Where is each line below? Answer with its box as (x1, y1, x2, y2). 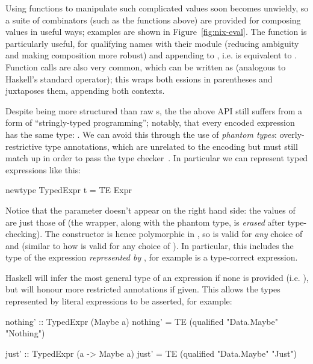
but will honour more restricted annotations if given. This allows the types (5, 283, 280, 295)
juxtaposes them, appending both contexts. (5, 84, 165, 97)
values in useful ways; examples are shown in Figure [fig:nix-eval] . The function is (5, 25, 307, 38)
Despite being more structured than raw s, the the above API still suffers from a (5, 104, 302, 117)
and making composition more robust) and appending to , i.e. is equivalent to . (5, 49, 297, 61)
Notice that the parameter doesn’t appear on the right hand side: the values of (5, 203, 296, 216)
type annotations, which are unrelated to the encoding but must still (45, 140, 298, 152)
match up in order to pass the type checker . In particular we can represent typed (5, 152, 308, 164)
